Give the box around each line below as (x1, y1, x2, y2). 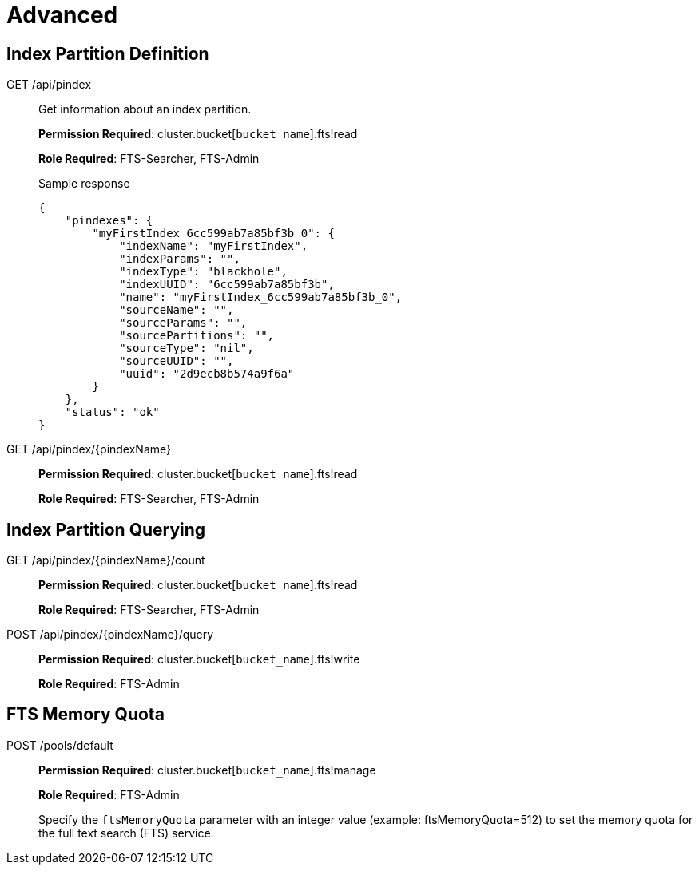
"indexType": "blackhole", (119, 265, 288, 279)
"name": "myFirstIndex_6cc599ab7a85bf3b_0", (119, 291, 403, 304)
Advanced (6, 2, 118, 29)
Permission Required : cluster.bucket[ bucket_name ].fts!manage (38, 762, 376, 777)
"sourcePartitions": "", (119, 329, 275, 342)
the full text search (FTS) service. (38, 825, 214, 840)
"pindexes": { (65, 214, 153, 228)
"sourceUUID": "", (119, 354, 234, 368)
